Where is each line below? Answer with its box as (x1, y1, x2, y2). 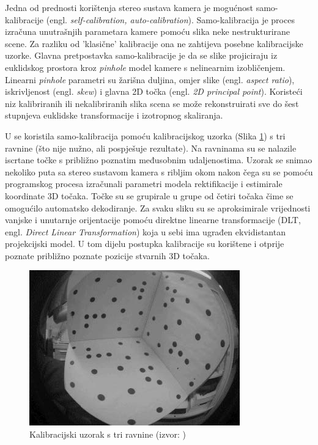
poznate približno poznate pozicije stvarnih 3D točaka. (5, 249, 210, 262)
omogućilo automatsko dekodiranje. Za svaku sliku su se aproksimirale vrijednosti (5, 201, 311, 214)
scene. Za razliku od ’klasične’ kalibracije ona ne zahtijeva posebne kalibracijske (5, 37, 303, 50)
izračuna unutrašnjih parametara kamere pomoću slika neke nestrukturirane (5, 25, 290, 38)
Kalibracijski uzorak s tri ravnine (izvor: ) (29, 428, 186, 441)
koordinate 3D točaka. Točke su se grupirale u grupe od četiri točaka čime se (5, 189, 294, 202)
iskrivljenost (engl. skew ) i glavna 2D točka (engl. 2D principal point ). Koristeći (5, 85, 303, 98)
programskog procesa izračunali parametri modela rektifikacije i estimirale (5, 177, 283, 190)
